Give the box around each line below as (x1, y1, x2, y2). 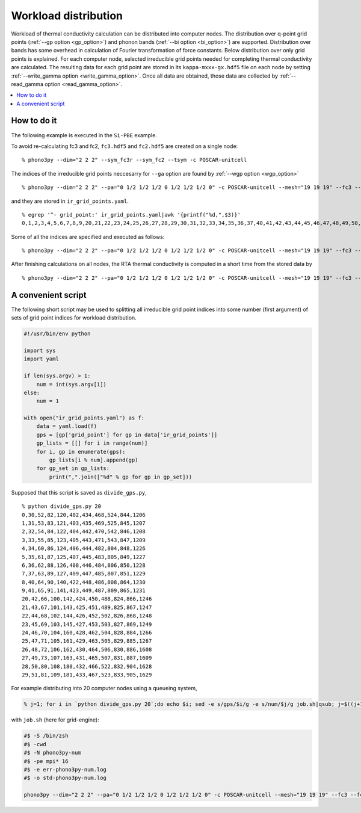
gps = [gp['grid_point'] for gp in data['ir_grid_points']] (36, 431, 218, 438)
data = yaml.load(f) (36, 423, 97, 430)
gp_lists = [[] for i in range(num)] (36, 440, 148, 447)
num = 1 (36, 398, 60, 404)
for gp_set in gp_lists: (36, 465, 110, 472)
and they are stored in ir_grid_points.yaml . (11, 197, 129, 205)
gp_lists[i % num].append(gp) (49, 457, 138, 463)
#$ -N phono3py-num (23, 749, 81, 756)
